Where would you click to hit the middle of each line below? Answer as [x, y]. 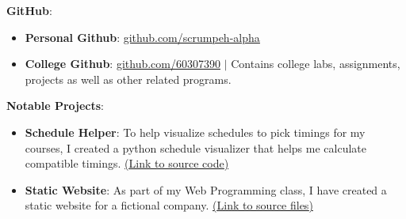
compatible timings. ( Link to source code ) [127, 163]
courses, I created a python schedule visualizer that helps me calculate [195, 147]
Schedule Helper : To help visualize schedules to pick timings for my [195, 132]
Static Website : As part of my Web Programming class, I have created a [206, 189]
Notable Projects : [55, 106]
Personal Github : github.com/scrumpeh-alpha [142, 37]
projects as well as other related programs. [128, 79]
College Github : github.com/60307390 [123, 64]
